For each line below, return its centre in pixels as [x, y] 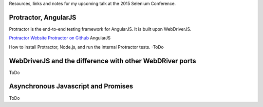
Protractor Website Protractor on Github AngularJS [60, 38]
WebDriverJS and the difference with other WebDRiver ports [103, 61]
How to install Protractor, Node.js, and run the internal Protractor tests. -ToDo [86, 47]
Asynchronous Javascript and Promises [71, 86]
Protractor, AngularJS [43, 17]
